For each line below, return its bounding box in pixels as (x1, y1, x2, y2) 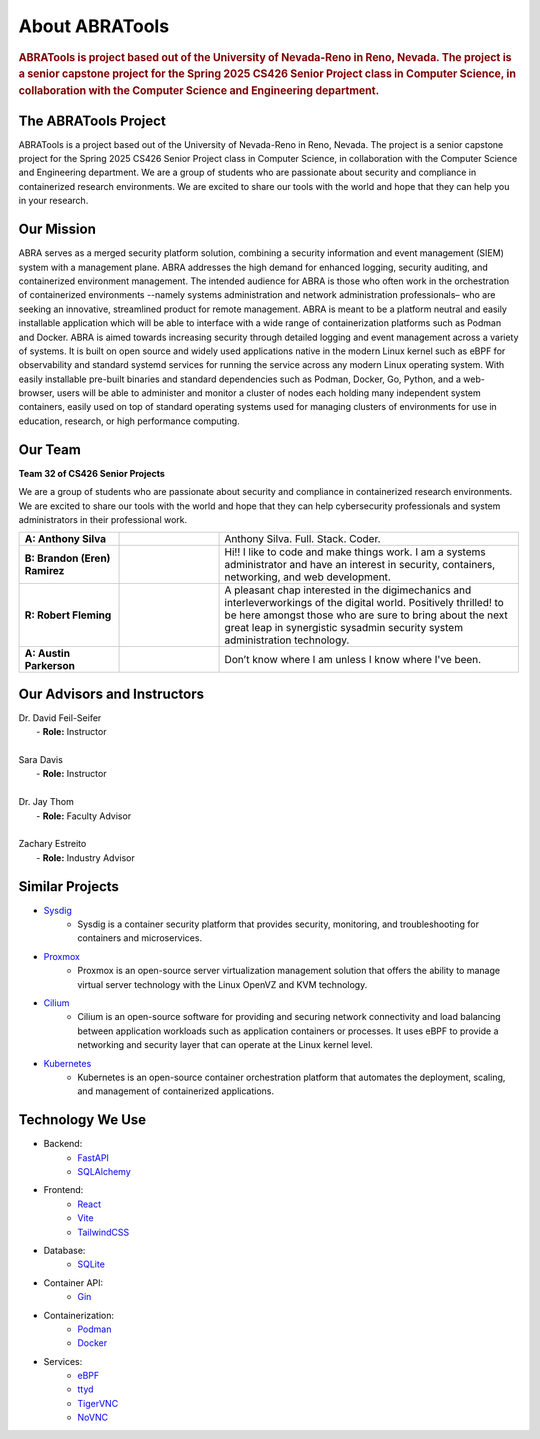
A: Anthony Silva (24, 532, 107, 546)
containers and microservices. (77, 932, 203, 944)
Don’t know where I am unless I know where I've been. (224, 653, 482, 667)
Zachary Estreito (18, 838, 87, 850)
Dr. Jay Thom (18, 796, 74, 808)
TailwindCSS (77, 1226, 130, 1238)
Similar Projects (18, 878, 120, 895)
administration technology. (224, 633, 350, 647)
